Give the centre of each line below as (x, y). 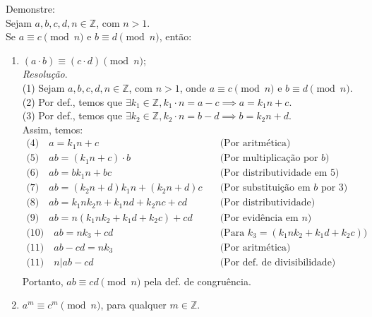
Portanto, (43, 281)
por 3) (334, 188)
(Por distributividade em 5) (280, 173)
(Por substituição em (265, 188)
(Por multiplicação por (269, 158)
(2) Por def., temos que (72, 101)
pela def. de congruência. (198, 281)
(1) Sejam (43, 87)
